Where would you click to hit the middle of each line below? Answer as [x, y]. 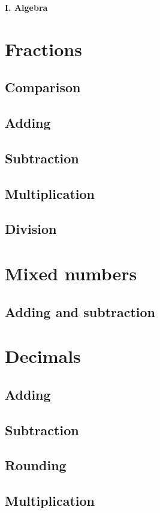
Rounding [36, 465]
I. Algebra [26, 7]
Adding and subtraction [80, 311]
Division [31, 229]
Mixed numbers [71, 273]
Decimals [43, 356]
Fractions [43, 49]
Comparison [43, 87]
